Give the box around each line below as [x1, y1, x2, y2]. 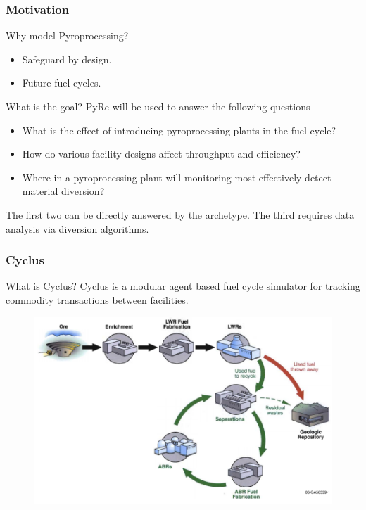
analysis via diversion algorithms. [6, 221, 149, 236]
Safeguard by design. [22, 51, 112, 66]
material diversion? [22, 184, 105, 198]
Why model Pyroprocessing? [6, 28, 129, 43]
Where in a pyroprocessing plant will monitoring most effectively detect [22, 170, 332, 184]
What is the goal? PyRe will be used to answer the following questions [6, 99, 310, 113]
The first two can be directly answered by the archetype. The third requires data [6, 207, 355, 222]
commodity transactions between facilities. [6, 292, 189, 307]
